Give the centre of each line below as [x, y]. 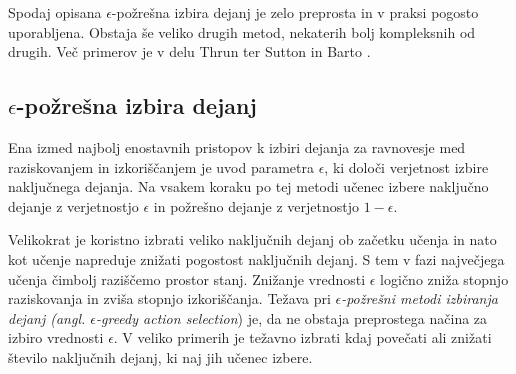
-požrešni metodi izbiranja [419, 298]
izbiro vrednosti [56, 337]
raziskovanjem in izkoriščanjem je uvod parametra [161, 166]
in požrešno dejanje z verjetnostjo [256, 205]
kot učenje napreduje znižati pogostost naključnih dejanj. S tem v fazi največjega [256, 258]
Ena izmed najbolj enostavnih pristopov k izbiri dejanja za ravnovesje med [237, 146]
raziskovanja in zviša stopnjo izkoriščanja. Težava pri [169, 298]
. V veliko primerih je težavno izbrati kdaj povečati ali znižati [302, 337]
